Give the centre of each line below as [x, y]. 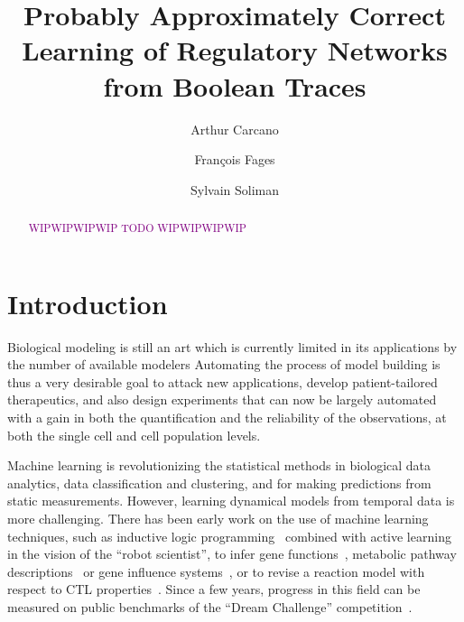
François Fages [235, 159]
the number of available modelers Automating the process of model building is [224, 364]
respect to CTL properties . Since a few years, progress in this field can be [214, 589]
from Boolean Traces [235, 85]
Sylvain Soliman [235, 189]
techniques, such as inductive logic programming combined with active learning [229, 536]
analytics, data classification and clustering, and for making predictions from [219, 483]
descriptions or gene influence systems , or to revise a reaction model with [216, 571]
